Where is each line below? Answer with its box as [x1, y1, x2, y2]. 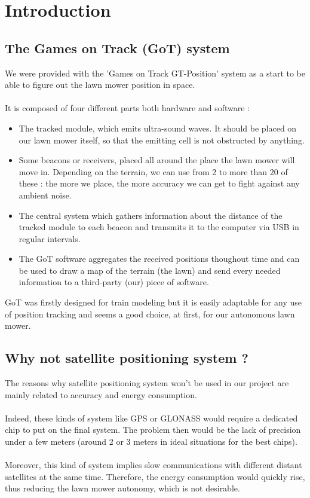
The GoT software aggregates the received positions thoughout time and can [19, 252, 300, 265]
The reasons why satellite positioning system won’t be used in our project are [5, 377, 289, 389]
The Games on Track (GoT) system [5, 38, 230, 57]
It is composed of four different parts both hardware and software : [5, 102, 250, 114]
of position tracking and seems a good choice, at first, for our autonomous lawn [5, 307, 295, 320]
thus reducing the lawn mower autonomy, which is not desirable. [5, 482, 240, 494]
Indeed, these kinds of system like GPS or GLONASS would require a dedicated [5, 411, 298, 424]
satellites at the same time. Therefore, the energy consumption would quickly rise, [5, 470, 305, 482]
